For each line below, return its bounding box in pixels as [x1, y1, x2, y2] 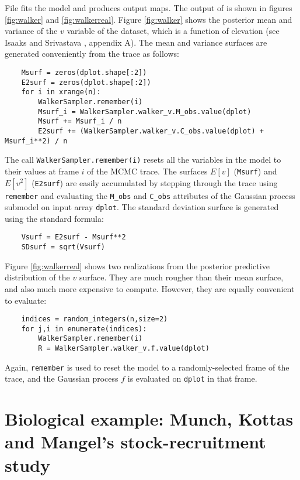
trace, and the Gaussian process [5, 372, 118, 385]
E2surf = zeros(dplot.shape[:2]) [21, 78, 151, 87]
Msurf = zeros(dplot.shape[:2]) [21, 68, 147, 77]
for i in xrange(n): [21, 88, 101, 97]
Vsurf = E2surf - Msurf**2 [21, 233, 126, 242]
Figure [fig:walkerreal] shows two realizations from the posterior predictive [5, 259, 270, 272]
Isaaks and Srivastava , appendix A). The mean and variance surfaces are [5, 36, 267, 48]
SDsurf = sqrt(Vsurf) [21, 243, 105, 252]
